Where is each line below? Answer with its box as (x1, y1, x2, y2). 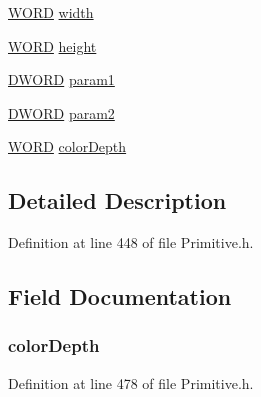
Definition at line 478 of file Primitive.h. (8, 372, 254, 393)
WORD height (8, 35, 97, 56)
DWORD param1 (8, 69, 115, 90)
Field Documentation (8, 281, 232, 312)
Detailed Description (8, 185, 227, 216)
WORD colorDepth (8, 136, 127, 157)
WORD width (8, 2, 94, 22)
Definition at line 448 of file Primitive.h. (8, 232, 254, 253)
